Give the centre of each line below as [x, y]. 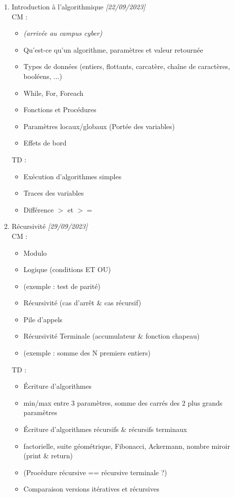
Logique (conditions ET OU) [67, 269]
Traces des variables [54, 193]
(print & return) [48, 456]
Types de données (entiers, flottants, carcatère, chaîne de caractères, [127, 66]
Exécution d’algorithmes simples [72, 176]
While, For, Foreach [53, 93]
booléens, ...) [43, 76]
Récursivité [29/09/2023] [49, 226]
